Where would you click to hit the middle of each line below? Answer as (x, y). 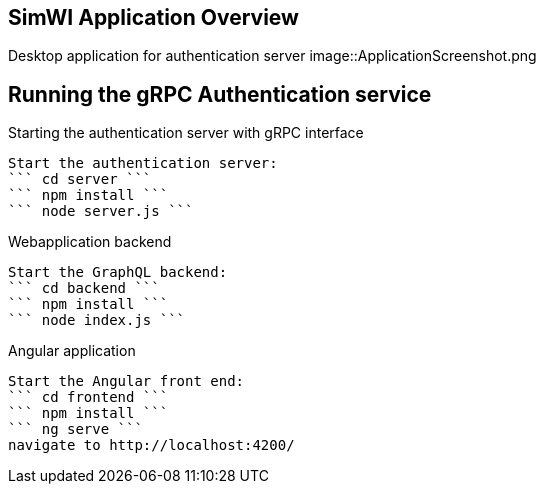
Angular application (72, 351)
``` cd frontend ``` (88, 397)
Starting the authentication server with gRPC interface (186, 133)
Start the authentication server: (143, 163)
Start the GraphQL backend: (118, 272)
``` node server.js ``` (101, 211)
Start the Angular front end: (126, 381)
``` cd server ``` (80, 179)
